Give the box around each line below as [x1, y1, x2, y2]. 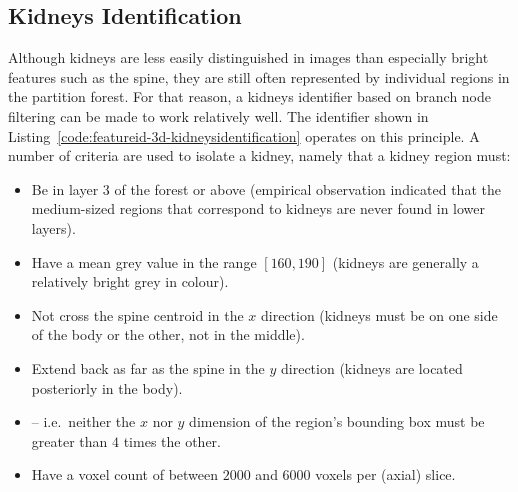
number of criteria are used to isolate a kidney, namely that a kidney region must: [8, 145, 511, 166]
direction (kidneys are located [281, 357, 463, 378]
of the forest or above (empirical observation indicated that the [114, 178, 501, 199]
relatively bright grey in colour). [31, 271, 229, 292]
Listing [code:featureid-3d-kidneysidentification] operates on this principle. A [8, 125, 480, 146]
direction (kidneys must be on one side [260, 304, 498, 325]
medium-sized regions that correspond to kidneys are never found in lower [31, 198, 486, 219]
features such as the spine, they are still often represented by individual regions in [8, 66, 510, 87]
